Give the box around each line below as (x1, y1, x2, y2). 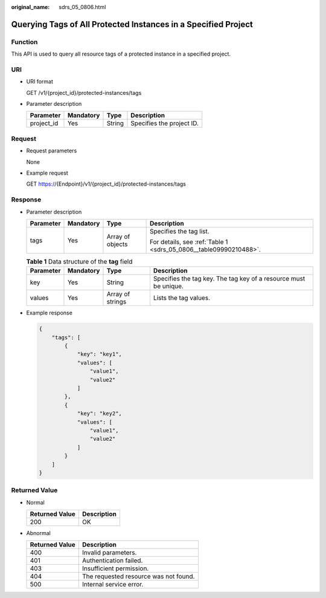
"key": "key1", (77, 351, 122, 358)
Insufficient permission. (81, 564, 149, 573)
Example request (26, 169, 69, 177)
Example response (26, 309, 72, 317)
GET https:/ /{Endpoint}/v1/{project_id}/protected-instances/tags (26, 180, 187, 187)
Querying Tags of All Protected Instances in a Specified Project (11, 19, 253, 30)
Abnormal (26, 530, 51, 537)
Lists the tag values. (153, 294, 211, 302)
